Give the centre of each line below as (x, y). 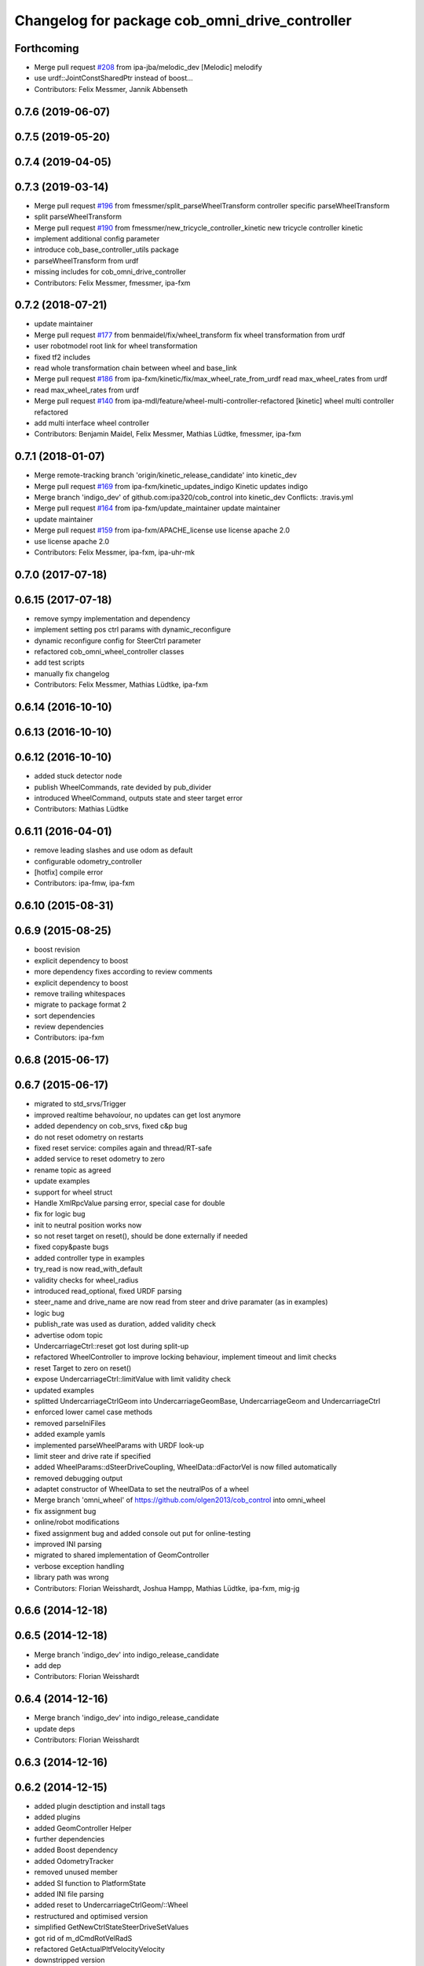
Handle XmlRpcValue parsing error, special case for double (130, 1202)
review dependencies (69, 1027)
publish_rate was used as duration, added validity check (125, 1324)
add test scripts (60, 663)
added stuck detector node (78, 776)
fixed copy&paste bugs (71, 1247)
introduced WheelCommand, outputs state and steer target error (139, 797)
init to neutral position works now (88, 1225)
